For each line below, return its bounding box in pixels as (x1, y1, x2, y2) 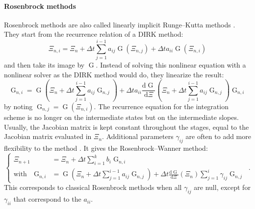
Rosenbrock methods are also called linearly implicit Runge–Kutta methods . (4, 19, 235, 29)
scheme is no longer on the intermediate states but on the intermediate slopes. (4, 112, 239, 122)
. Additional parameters (102, 131, 174, 141)
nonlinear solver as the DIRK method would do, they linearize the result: (4, 69, 224, 79)
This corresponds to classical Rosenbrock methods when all (4, 182, 182, 192)
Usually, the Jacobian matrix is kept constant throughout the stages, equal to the (4, 121, 249, 132)
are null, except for (194, 182, 251, 192)
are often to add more (185, 131, 251, 141)
